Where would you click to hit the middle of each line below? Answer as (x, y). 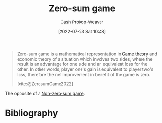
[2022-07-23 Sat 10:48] (82, 31)
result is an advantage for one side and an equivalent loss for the (82, 64)
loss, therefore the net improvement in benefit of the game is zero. (84, 74)
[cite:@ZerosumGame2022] (45, 84)
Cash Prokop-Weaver (82, 22)
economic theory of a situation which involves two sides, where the (85, 59)
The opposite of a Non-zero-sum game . (45, 93)
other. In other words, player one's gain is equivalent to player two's (85, 69)
